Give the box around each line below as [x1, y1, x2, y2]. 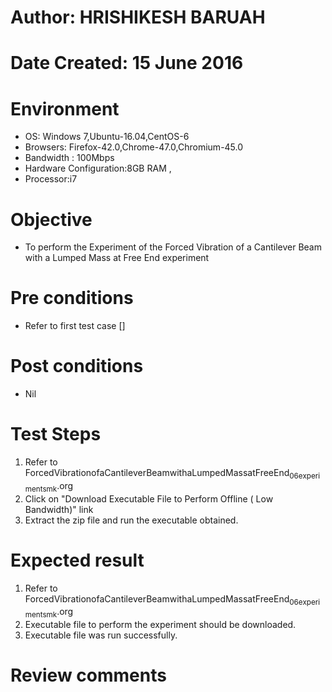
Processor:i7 [24, 173, 78, 185]
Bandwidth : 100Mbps [24, 152, 115, 164]
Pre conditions [10, 287, 134, 310]
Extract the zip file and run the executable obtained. [24, 514, 239, 526]
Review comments [10, 664, 167, 687]
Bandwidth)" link [24, 503, 94, 515]
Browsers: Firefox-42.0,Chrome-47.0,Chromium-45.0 [24, 141, 244, 153]
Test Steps [10, 423, 102, 446]
